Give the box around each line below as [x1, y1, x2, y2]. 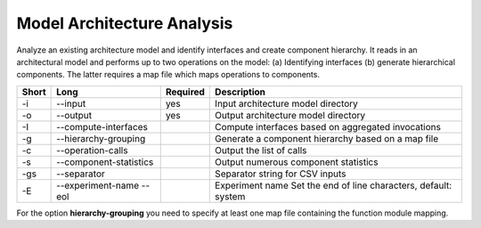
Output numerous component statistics [215, 156, 379, 168]
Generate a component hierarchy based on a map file [215, 132, 439, 144]
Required [165, 85, 205, 98]
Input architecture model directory [215, 97, 358, 110]
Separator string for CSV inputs [215, 167, 346, 180]
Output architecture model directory [215, 109, 366, 121]
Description [215, 85, 266, 98]
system [215, 190, 246, 202]
